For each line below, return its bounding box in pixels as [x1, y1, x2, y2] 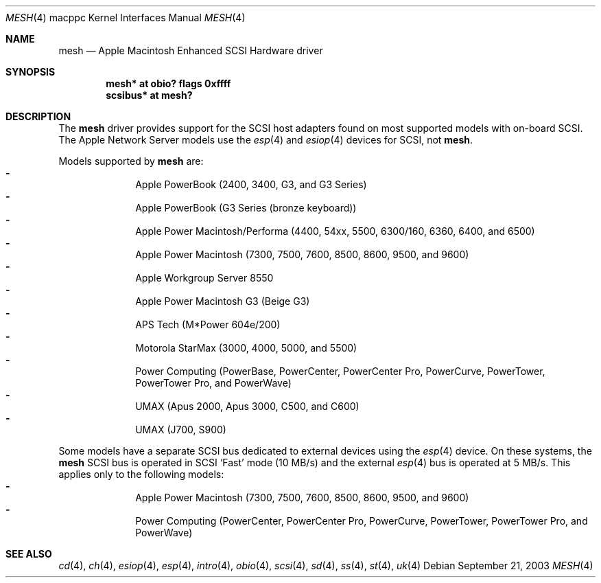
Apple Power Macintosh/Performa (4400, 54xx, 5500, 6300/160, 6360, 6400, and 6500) [135, 225, 535, 237]
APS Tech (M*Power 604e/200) [135, 319, 281, 330]
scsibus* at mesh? [106, 89, 193, 101]
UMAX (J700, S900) [135, 424, 226, 435]
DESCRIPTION [5, 111, 71, 122]
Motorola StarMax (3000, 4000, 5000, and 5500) [135, 342, 357, 354]
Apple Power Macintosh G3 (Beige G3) [135, 295, 310, 307]
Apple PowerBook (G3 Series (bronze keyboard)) [135, 202, 357, 214]
